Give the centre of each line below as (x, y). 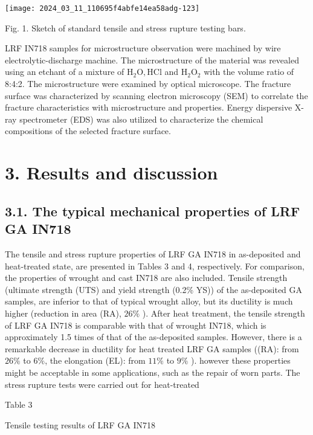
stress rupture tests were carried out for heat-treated (102, 384)
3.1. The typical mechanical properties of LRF (153, 211)
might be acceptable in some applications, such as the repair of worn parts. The (153, 372)
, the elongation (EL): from (95, 360)
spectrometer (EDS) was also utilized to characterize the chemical (141, 119)
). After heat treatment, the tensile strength (224, 313)
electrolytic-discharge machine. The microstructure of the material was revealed (152, 60)
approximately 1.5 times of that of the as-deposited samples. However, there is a (153, 337)
